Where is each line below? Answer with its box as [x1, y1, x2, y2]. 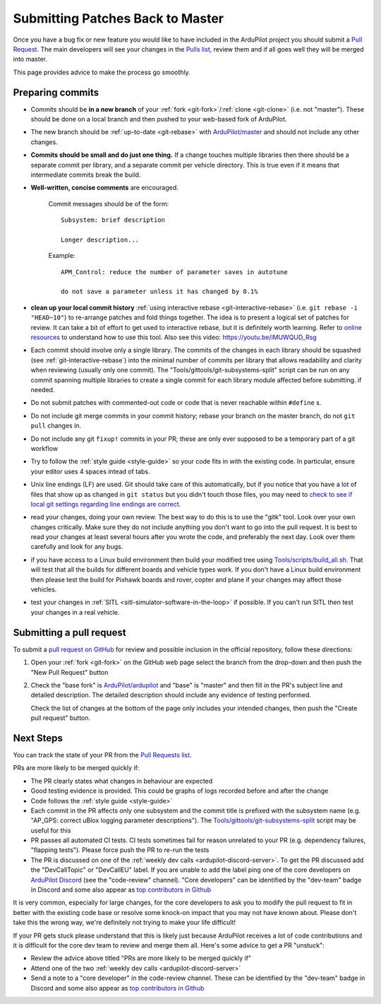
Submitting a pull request [13, 626, 126, 639]
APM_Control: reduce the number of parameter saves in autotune [61, 268, 289, 276]
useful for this [30, 826, 71, 834]
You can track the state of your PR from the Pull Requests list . [13, 750, 192, 759]
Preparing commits [13, 86, 99, 98]
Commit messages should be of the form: [48, 199, 169, 208]
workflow [30, 444, 58, 452]
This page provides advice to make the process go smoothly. [13, 68, 190, 76]
